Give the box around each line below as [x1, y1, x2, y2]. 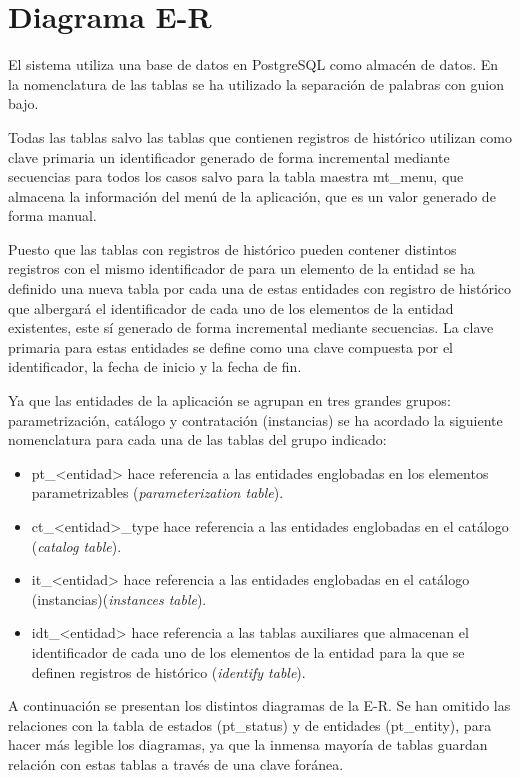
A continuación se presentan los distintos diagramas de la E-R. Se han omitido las [8, 695, 511, 716]
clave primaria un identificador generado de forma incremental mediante [8, 146, 450, 167]
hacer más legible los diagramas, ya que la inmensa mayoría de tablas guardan [8, 734, 488, 755]
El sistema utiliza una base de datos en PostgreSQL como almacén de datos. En [8, 54, 499, 75]
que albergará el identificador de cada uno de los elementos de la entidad [8, 297, 454, 318]
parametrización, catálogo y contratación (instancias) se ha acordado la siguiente [8, 409, 503, 430]
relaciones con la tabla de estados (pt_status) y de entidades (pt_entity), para [8, 714, 492, 735]
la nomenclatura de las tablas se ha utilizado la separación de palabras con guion [8, 73, 504, 94]
